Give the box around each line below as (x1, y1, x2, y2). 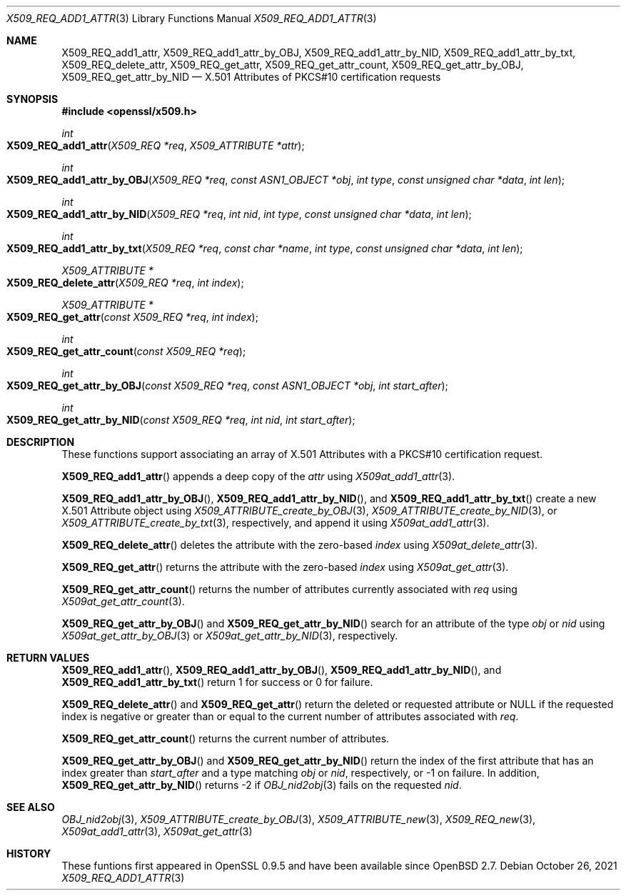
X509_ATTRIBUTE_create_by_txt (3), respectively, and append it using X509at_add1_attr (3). (61, 517, 490, 529)
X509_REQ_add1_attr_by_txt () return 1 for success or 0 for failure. (61, 676, 373, 688)
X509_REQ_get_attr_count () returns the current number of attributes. (61, 732, 390, 745)
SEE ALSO (6, 801, 55, 813)
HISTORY (6, 847, 51, 860)
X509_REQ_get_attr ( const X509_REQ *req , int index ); (6, 311, 258, 323)
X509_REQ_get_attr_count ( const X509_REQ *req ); (6, 345, 246, 357)
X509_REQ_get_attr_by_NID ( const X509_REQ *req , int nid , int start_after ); (6, 414, 355, 426)
